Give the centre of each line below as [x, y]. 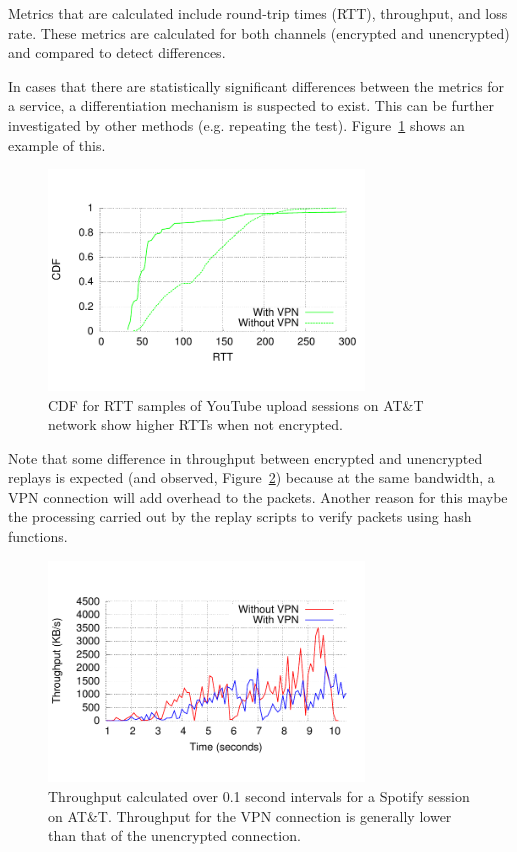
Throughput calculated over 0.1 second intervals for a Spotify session [259, 796]
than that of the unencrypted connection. [174, 835]
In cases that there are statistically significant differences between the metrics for [256, 85]
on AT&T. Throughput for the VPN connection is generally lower [250, 815]
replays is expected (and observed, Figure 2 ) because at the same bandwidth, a [251, 477]
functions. [38, 536]
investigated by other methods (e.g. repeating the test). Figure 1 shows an [236, 124]
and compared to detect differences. [117, 52]
